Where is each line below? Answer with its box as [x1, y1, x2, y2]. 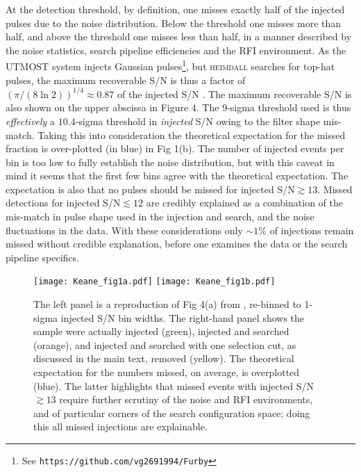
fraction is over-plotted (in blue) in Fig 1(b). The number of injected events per [6, 141, 344, 156]
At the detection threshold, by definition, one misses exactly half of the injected [6, 2, 345, 16]
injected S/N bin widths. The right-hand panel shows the [60, 310, 305, 325]
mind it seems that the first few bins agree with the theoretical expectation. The [6, 168, 349, 183]
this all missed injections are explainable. [33, 419, 208, 434]
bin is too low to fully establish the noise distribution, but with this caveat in [6, 154, 335, 169]
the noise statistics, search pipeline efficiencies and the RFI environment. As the [6, 42, 346, 57]
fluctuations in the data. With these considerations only [6, 222, 243, 237]
